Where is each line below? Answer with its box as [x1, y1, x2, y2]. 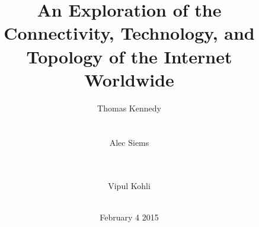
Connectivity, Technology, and [4, 21, 255, 45]
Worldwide [84, 67, 174, 91]
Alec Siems [109, 136, 149, 149]
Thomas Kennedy [97, 101, 161, 114]
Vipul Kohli [108, 180, 151, 192]
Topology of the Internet [26, 44, 232, 68]
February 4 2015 [100, 211, 159, 223]
